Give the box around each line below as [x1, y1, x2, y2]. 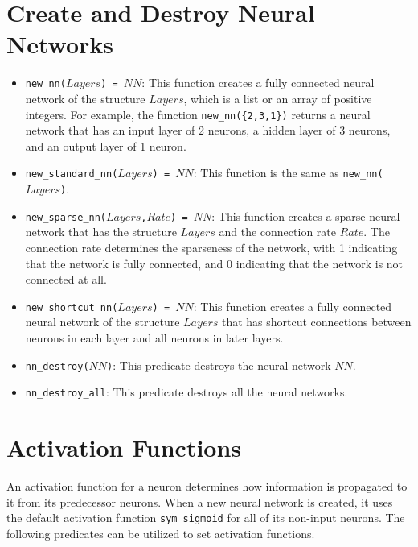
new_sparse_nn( [25, 211, 107, 223]
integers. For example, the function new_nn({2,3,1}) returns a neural [25, 106, 371, 122]
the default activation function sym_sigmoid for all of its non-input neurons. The [6, 509, 405, 526]
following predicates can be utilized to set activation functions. [6, 524, 315, 541]
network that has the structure [25, 223, 177, 240]
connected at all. [25, 271, 107, 288]
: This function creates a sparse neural [211, 207, 400, 224]
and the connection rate [219, 223, 336, 240]
